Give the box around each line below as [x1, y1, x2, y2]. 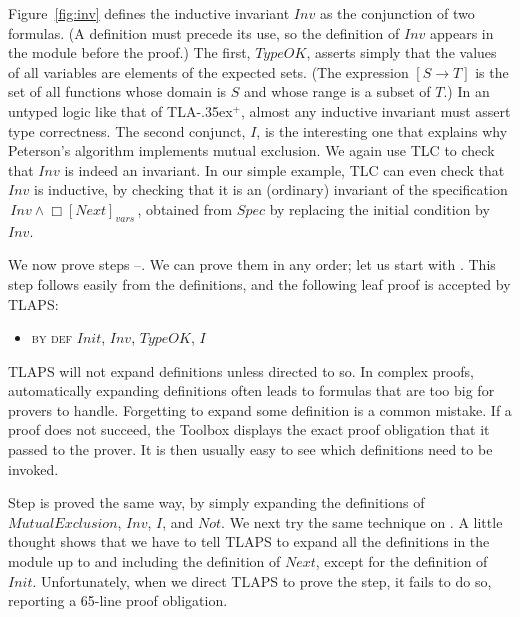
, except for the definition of [315, 551, 488, 572]
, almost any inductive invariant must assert [241, 100, 511, 121]
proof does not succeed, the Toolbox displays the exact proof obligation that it [8, 419, 490, 440]
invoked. [8, 458, 59, 479]
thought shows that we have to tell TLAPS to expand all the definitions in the [8, 531, 490, 552]
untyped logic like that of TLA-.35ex [8, 100, 233, 121]
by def [31, 327, 73, 348]
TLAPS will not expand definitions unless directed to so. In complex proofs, [8, 360, 474, 381]
